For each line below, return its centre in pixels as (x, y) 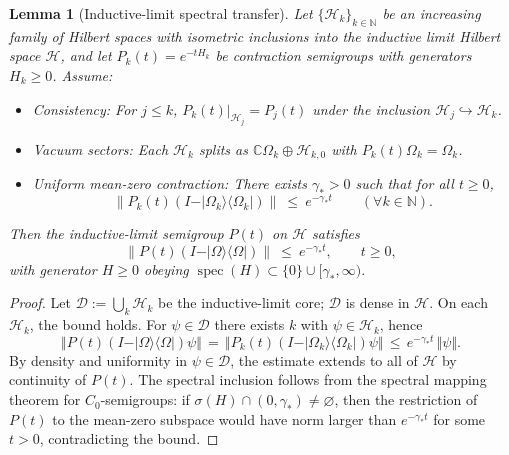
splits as (223, 149)
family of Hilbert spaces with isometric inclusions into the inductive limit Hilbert (255, 35)
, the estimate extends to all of (324, 359)
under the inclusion (371, 108)
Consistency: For (84, 108)
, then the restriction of (406, 399)
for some (459, 418)
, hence (401, 324)
